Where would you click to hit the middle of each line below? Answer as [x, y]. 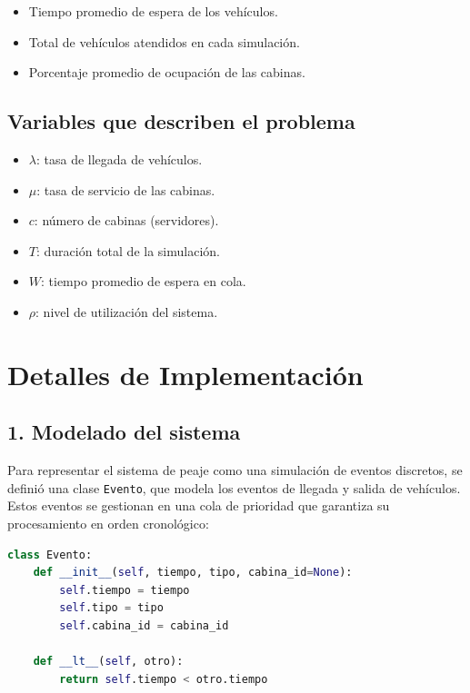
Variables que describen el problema [181, 121]
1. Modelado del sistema [124, 432]
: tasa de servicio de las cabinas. [126, 189]
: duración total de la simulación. [128, 250]
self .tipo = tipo [111, 608]
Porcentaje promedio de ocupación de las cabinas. [167, 72]
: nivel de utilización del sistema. [127, 311]
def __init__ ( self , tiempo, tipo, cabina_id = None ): [193, 573]
